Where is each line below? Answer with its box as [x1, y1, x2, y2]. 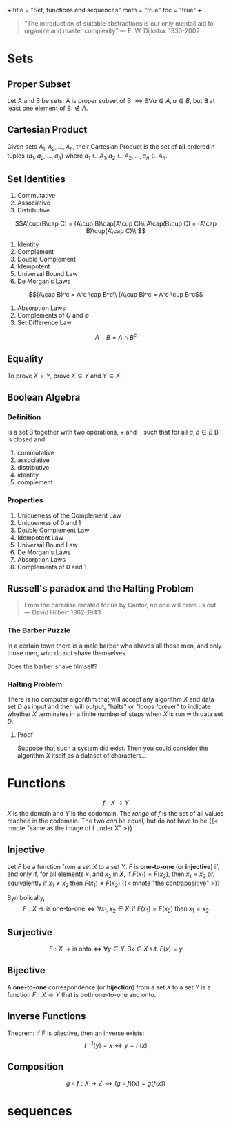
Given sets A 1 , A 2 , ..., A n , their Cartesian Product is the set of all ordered [7, 142, 210, 152]
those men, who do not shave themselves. [7, 648, 128, 657]
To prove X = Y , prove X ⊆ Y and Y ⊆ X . [7, 372, 122, 380]
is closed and [7, 435, 46, 443]
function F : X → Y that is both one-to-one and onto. [7, 990, 157, 998]
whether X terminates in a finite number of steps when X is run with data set [7, 710, 223, 718]
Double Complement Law [17, 526, 90, 534]
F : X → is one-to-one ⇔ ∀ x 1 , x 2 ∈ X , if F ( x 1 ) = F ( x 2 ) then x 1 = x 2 [23, 904, 209, 915]
